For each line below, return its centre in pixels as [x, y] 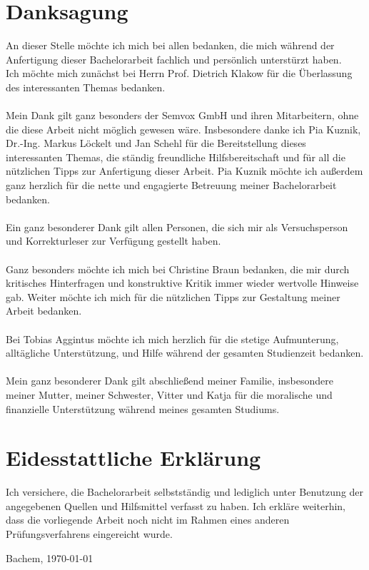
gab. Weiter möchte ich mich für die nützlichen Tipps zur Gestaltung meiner [173, 296]
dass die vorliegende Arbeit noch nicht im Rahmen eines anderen [148, 520]
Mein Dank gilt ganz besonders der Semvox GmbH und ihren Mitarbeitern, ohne [182, 115]
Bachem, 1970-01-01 [50, 558]
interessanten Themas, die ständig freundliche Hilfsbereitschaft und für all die [176, 157]
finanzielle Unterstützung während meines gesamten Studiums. [143, 408]
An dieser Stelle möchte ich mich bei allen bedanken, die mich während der [170, 45]
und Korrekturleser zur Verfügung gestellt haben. [113, 241]
